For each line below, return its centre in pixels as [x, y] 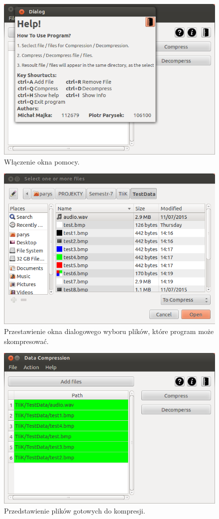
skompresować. [26, 341]
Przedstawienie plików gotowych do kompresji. [75, 510]
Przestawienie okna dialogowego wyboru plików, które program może [109, 331]
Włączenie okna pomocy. [42, 161]
